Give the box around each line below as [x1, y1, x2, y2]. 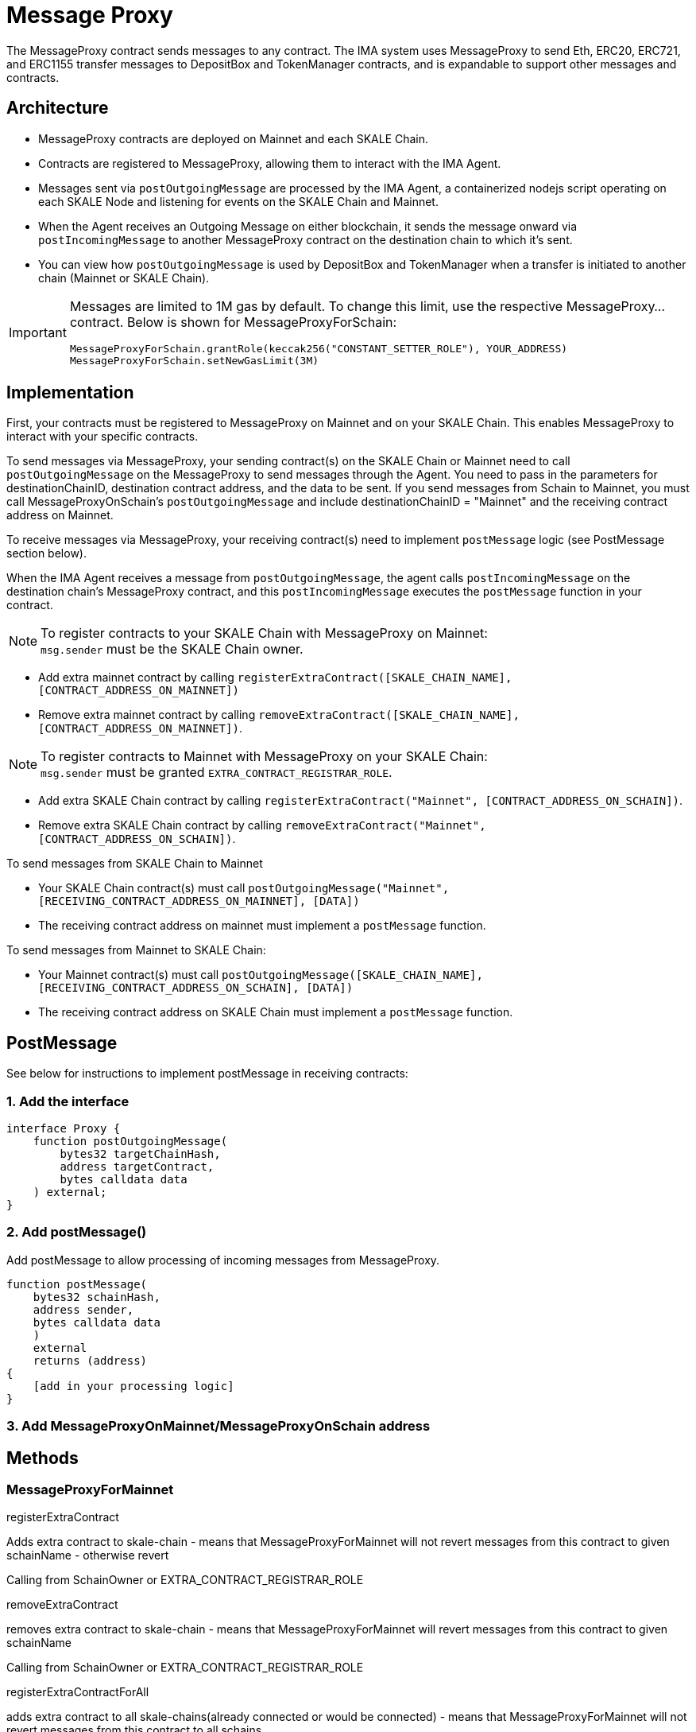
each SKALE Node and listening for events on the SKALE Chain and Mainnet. [38, 194, 439, 208]
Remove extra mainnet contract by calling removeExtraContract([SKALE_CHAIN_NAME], [38, 708, 520, 722]
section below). [6, 546, 87, 561]
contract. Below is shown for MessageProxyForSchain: [69, 313, 397, 330]
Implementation [6, 383, 134, 403]
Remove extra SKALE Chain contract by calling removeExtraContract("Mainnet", [38, 818, 486, 833]
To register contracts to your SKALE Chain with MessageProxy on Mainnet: [41, 625, 488, 642]
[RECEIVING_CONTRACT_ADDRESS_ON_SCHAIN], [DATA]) [38, 981, 354, 995]
